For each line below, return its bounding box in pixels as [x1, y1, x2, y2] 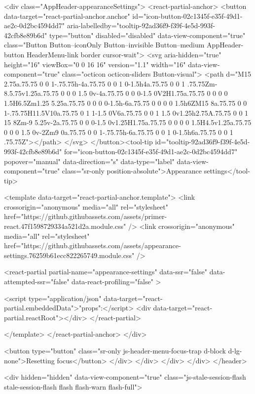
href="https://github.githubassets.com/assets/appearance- [4, 240, 181, 251]
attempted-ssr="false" [4, 276, 70, 287]
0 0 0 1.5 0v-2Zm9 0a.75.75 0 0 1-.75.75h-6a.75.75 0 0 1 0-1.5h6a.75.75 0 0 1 [4, 127, 233, 137]
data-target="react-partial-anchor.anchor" [4, 10, 130, 21]
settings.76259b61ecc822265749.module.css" [4, 250, 135, 260]
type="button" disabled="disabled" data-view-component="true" [49, 30, 246, 40]
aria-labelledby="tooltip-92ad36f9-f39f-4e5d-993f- [67, 20, 215, 31]
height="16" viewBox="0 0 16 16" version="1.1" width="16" [4, 59, 186, 69]
